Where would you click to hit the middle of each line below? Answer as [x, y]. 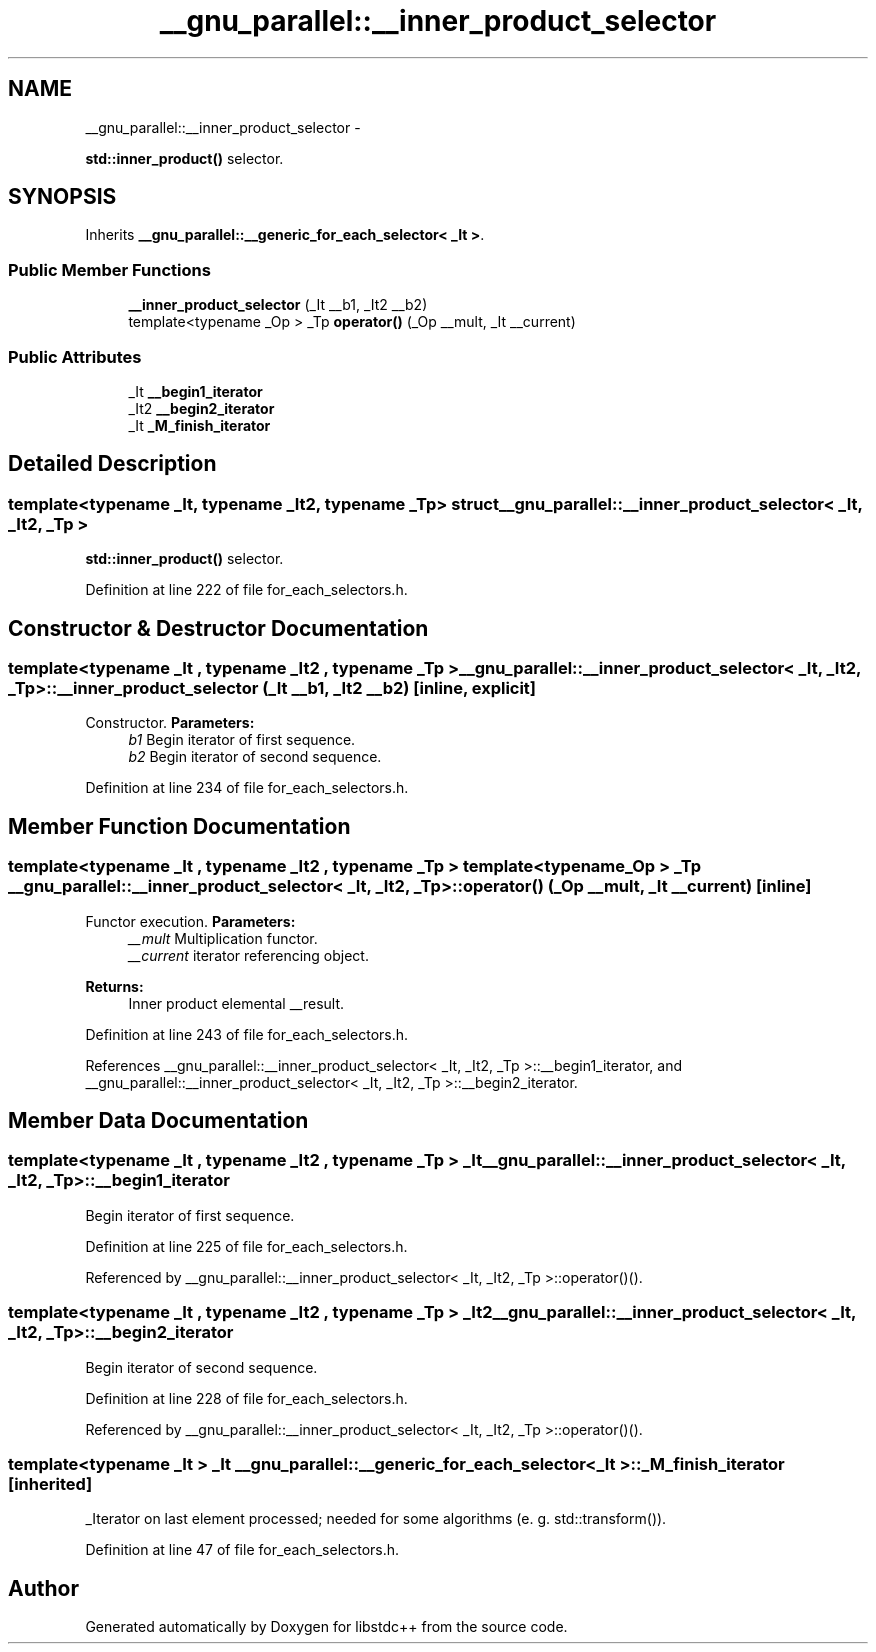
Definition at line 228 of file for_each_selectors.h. [246, 1398]
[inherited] [50, 1483]
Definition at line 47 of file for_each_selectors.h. [242, 1550]
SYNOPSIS [62, 197]
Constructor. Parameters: [170, 723]
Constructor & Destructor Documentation [218, 628]
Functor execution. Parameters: [190, 921]
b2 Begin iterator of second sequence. [255, 757]
